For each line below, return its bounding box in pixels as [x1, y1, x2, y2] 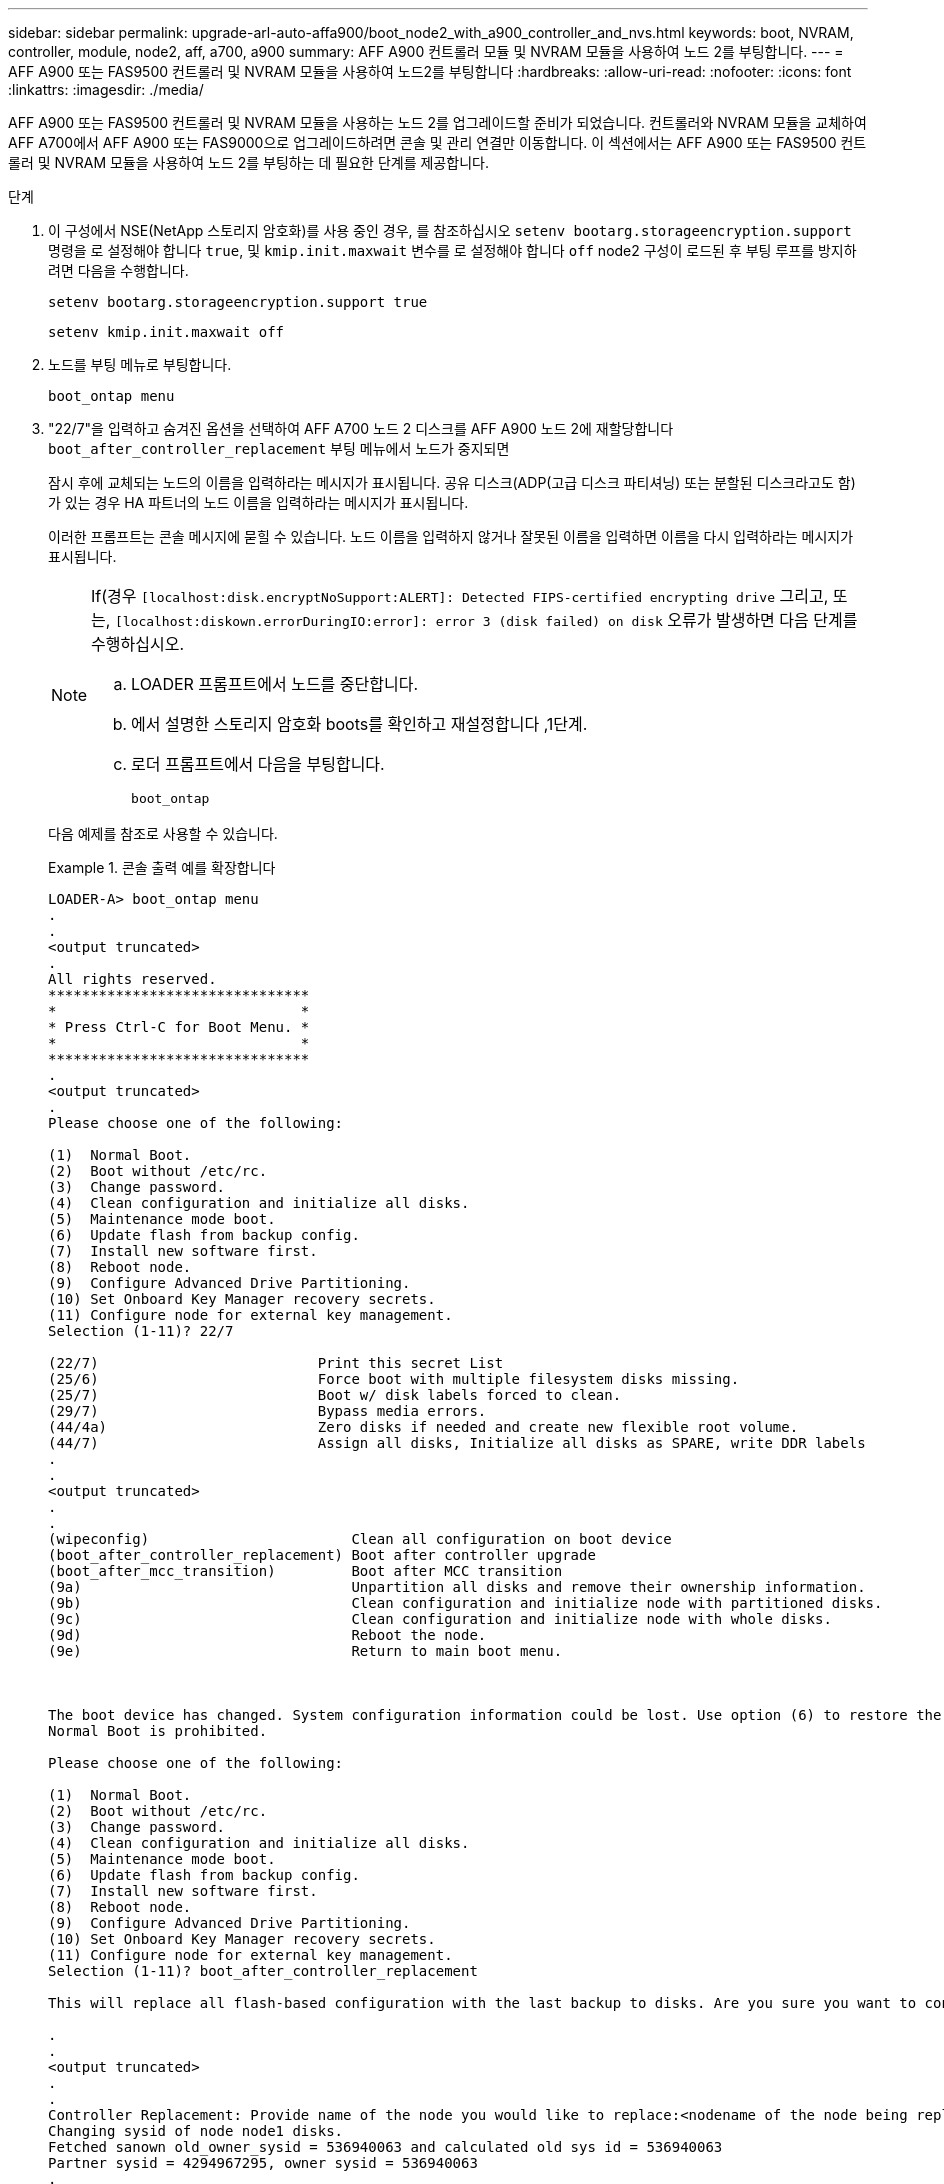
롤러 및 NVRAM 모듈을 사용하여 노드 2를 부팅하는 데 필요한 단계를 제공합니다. [8, 154, 489, 171]
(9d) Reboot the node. [48, 1627, 487, 1643]
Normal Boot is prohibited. [48, 1723, 268, 1739]
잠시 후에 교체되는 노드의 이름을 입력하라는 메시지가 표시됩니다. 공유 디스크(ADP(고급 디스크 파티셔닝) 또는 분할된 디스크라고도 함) [48, 474, 856, 491]
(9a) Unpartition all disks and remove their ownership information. [48, 1579, 866, 1595]
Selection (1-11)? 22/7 [48, 1323, 234, 1339]
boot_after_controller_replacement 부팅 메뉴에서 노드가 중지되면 [48, 440, 510, 457]
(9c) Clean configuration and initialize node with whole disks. [48, 1611, 832, 1627]
